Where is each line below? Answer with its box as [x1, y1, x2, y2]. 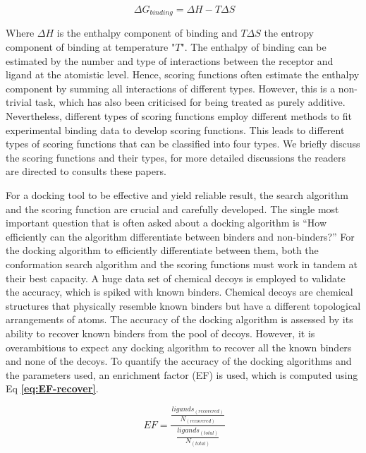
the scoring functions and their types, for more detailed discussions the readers [6, 150, 346, 164]
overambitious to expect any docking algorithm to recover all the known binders [6, 339, 352, 354]
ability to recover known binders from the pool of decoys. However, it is [6, 325, 315, 340]
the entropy [264, 25, 314, 40]
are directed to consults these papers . [6, 164, 166, 179]
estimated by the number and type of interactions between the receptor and [6, 53, 334, 68]
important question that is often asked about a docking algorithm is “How [6, 215, 327, 230]
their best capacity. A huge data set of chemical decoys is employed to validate [6, 270, 346, 285]
